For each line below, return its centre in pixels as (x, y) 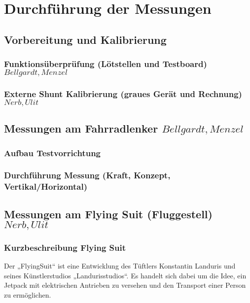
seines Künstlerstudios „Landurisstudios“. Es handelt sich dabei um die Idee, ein (125, 275)
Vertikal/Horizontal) (46, 186)
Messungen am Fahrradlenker (81, 128)
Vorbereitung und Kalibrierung (85, 39)
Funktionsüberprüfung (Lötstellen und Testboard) (106, 64)
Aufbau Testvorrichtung (53, 152)
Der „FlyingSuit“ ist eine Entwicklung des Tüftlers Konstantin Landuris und (120, 266)
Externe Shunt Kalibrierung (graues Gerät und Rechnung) (123, 93)
